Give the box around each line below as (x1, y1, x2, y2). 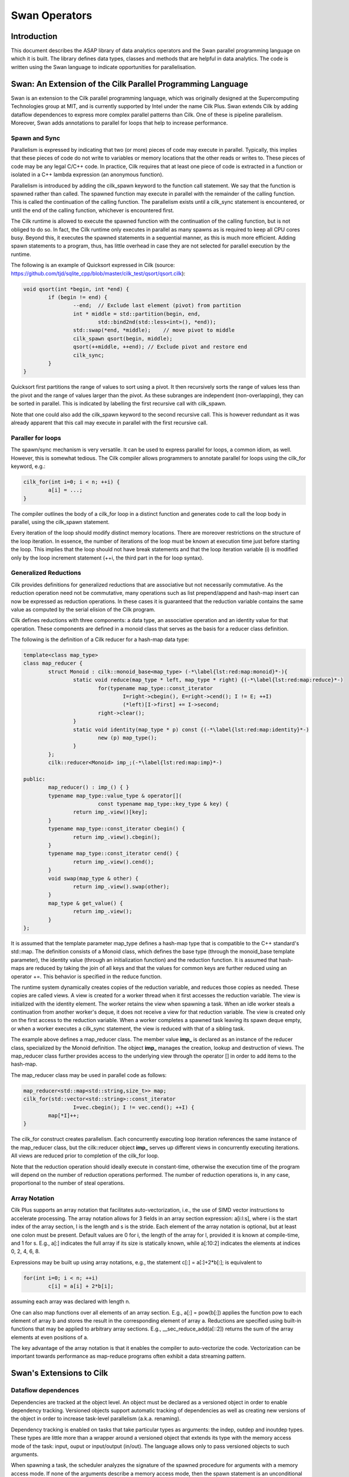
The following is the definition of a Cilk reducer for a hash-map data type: (11, 636, 190, 643)
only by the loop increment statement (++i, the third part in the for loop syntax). (11, 554, 204, 561)
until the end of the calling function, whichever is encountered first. (11, 207, 174, 214)
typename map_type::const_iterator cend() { (48, 850, 179, 857)
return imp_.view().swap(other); (73, 883, 170, 890)
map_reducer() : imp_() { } (48, 784, 130, 791)
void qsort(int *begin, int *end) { (23, 285, 130, 292)
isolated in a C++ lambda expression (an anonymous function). (11, 171, 164, 178)
